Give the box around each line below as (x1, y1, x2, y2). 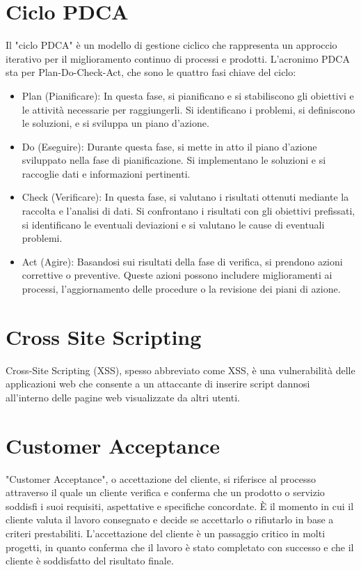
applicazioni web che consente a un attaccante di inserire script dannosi (6, 376, 310, 391)
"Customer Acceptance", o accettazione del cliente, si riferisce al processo (6, 471, 316, 486)
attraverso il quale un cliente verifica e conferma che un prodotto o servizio (6, 485, 325, 500)
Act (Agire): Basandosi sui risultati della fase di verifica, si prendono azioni (22, 254, 343, 268)
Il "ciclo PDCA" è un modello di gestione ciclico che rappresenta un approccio (6, 38, 337, 52)
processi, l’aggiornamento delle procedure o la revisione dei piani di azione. (22, 282, 341, 296)
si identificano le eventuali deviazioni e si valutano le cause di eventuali (22, 217, 325, 231)
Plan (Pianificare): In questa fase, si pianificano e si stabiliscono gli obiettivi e (22, 88, 354, 102)
